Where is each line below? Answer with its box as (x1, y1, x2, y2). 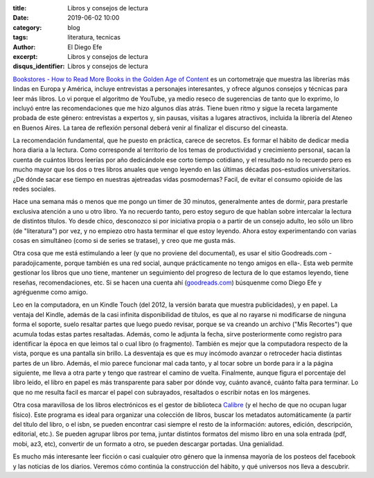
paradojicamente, (12, 259, 63, 267)
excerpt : (12, 52, 38, 60)
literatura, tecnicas (67, 33, 121, 42)
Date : (12, 14, 29, 22)
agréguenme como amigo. (12, 288, 88, 296)
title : (12, 4, 27, 12)
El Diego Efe (67, 42, 103, 51)
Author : (12, 42, 36, 51)
